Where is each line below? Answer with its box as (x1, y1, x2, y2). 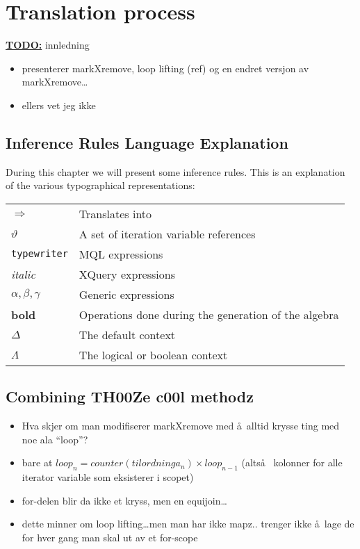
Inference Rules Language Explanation (6, 131, 288, 153)
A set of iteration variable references (79, 225, 256, 242)
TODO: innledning (6, 38, 90, 52)
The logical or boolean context (79, 346, 228, 363)
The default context (79, 326, 176, 343)
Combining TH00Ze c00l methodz (6, 386, 254, 407)
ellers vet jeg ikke (22, 97, 96, 112)
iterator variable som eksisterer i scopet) (22, 470, 194, 484)
